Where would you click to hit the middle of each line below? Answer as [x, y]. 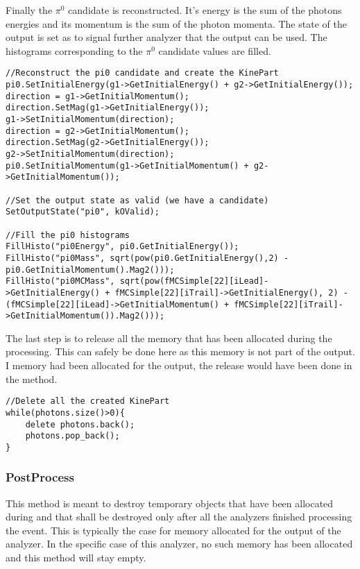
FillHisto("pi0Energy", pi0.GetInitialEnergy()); [122, 247]
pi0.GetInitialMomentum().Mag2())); [90, 270]
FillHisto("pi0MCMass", [60, 281]
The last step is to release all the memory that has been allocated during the [169, 338]
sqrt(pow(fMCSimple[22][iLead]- [194, 281]
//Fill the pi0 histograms [68, 235]
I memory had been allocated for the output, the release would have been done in [179, 365]
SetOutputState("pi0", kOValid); [83, 212]
